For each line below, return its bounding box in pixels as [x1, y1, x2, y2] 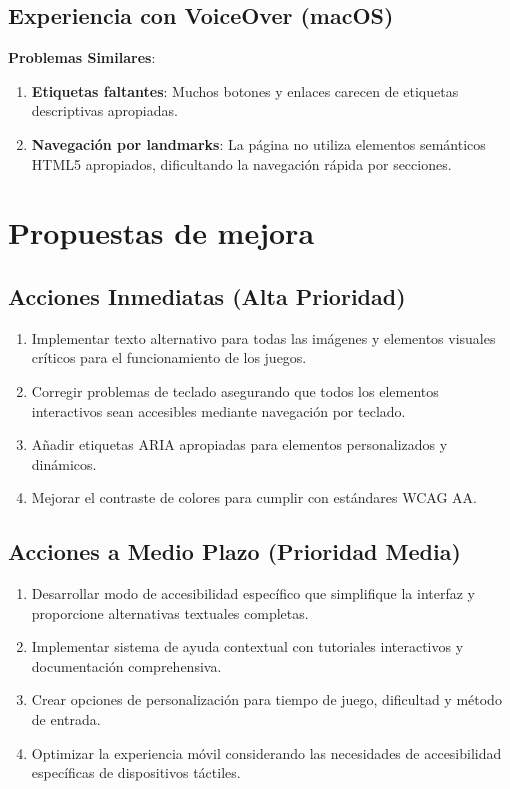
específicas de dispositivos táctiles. [31, 762, 241, 783]
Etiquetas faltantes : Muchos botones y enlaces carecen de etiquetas [31, 80, 459, 101]
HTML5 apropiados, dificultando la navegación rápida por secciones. [31, 153, 452, 174]
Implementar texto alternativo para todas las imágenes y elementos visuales [31, 327, 496, 348]
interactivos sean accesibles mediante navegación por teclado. [31, 400, 406, 421]
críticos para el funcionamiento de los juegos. [31, 347, 307, 368]
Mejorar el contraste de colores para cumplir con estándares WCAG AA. [31, 487, 477, 508]
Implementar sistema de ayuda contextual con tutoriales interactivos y [31, 636, 464, 657]
